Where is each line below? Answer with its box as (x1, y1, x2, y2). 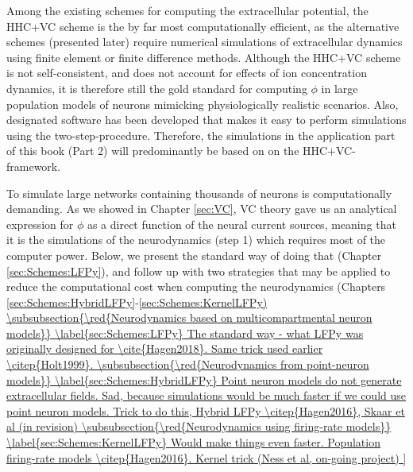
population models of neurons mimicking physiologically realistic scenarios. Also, (6, 95, 399, 112)
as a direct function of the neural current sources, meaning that (87, 215, 396, 232)
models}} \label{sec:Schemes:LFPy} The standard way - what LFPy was (6, 324, 364, 341)
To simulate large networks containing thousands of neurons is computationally (6, 184, 392, 201)
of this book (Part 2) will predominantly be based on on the (6, 142, 299, 159)
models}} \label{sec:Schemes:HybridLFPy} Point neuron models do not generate (6, 371, 402, 388)
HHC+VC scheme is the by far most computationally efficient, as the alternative (6, 17, 399, 34)
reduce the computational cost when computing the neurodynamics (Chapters (6, 278, 386, 295)
